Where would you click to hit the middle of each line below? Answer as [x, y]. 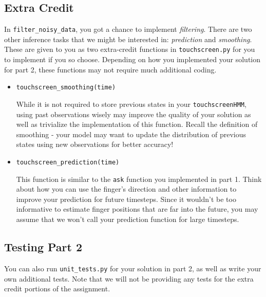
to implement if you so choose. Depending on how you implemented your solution [132, 59]
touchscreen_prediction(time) [68, 162]
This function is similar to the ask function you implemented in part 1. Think [139, 179]
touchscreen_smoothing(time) [66, 88]
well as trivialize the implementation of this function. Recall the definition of [137, 124]
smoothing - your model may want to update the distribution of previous [131, 134]
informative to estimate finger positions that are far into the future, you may [137, 209]
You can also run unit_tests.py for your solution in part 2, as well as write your [133, 268]
